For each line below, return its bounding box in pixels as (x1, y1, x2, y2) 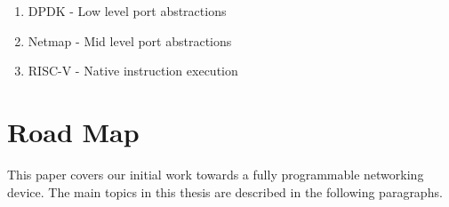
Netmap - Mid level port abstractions (28, 31, 232, 50)
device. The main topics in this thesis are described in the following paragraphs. (7, 182, 443, 201)
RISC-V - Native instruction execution (28, 61, 238, 80)
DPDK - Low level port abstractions (28, 2, 227, 20)
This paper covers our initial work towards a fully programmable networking (7, 164, 424, 183)
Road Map (7, 113, 140, 149)
